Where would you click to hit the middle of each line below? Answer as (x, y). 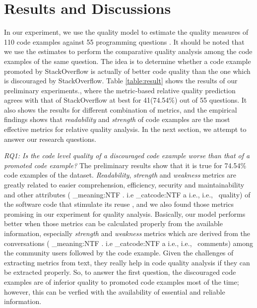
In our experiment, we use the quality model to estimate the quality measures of (126, 32)
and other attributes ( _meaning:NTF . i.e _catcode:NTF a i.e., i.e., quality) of (127, 194)
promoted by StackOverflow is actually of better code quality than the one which (127, 71)
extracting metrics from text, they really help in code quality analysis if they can (127, 262)
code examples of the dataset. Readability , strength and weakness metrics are (120, 175)
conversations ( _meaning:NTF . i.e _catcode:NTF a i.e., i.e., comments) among (128, 243)
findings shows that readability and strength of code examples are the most (117, 119)
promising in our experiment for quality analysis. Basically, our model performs (125, 214)
